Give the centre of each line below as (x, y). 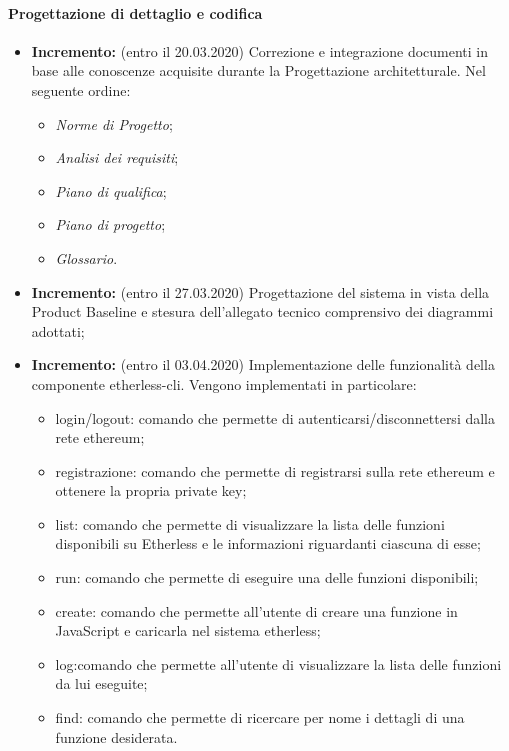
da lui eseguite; (101, 683)
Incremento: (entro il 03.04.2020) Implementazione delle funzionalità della (263, 364)
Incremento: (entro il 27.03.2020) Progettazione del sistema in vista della (260, 291)
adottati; (58, 330)
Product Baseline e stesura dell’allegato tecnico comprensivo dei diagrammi (262, 311)
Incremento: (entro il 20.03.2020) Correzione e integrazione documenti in (260, 50)
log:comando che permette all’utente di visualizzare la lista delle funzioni (278, 663)
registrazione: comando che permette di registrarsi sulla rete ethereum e (275, 470)
